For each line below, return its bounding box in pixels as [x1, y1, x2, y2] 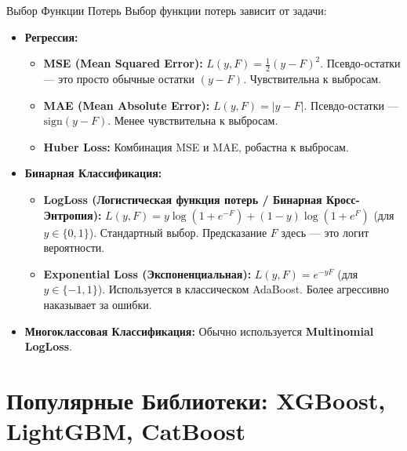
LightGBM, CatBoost [6, 415, 246, 447]
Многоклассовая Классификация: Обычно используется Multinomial [24, 322, 374, 339]
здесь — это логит [281, 224, 369, 240]
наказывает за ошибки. [43, 296, 152, 312]
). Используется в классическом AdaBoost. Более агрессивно [97, 281, 390, 297]
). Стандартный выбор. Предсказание [89, 224, 267, 240]
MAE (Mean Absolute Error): [43, 96, 210, 113]
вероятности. [43, 239, 105, 256]
